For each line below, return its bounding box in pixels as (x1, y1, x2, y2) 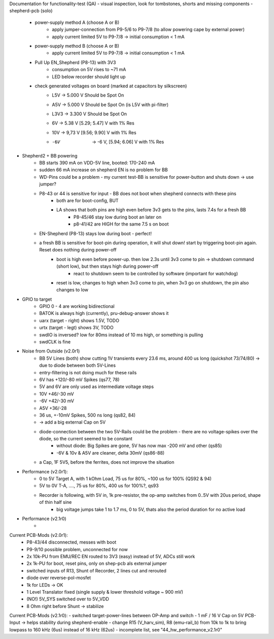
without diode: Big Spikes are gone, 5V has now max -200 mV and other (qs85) (56, 442, 222, 449)
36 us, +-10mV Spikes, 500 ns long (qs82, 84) (39, 412, 136, 418)
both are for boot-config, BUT (56, 197, 119, 203)
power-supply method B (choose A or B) (35, 43, 119, 49)
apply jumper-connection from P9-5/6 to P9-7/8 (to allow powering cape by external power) (52, 26, 245, 33)
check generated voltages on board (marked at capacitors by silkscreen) (35, 83, 187, 89)
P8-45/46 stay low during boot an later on (74, 214, 162, 220)
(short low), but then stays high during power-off (56, 263, 159, 269)
